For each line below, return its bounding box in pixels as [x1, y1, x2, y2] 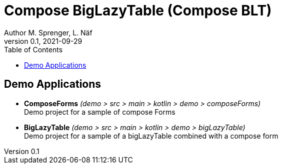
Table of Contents [4, 45, 63, 54]
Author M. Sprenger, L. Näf [4, 28, 92, 37]
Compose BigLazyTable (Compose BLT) [4, 2, 272, 19]
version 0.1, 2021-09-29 [4, 36, 82, 45]
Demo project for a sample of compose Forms [24, 107, 175, 116]
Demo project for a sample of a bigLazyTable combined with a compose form [24, 131, 278, 140]
